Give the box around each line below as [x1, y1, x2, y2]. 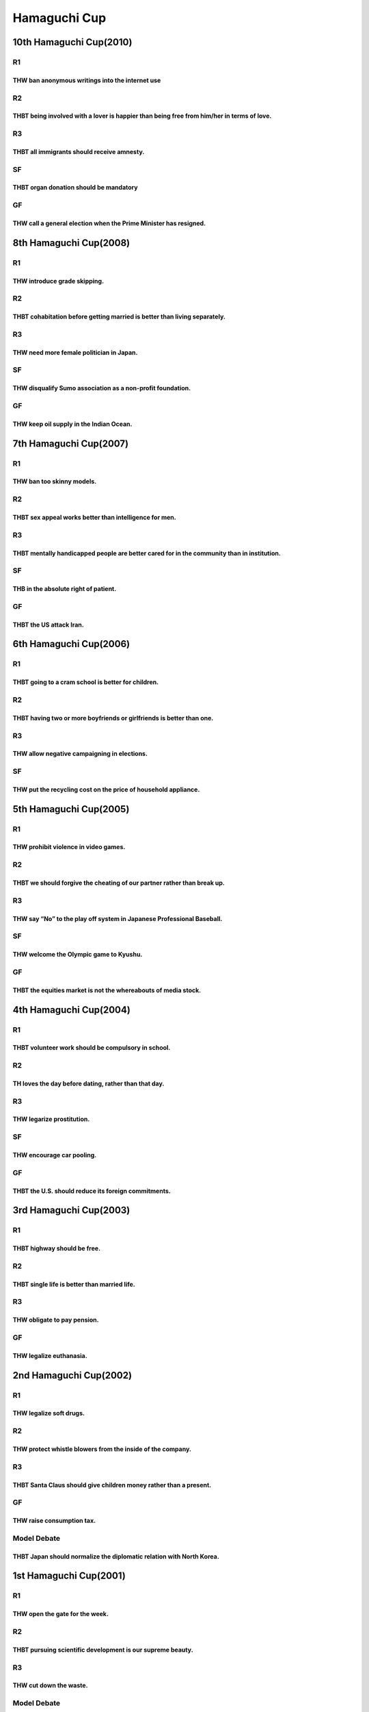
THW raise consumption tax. [12, 1517, 96, 1525]
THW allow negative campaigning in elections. [12, 750, 148, 758]
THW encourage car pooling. [12, 1151, 97, 1159]
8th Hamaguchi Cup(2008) [12, 237, 131, 249]
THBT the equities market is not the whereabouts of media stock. [12, 986, 202, 994]
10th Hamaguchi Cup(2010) [12, 36, 133, 48]
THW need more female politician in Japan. [12, 348, 138, 356]
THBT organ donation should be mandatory [12, 184, 138, 192]
